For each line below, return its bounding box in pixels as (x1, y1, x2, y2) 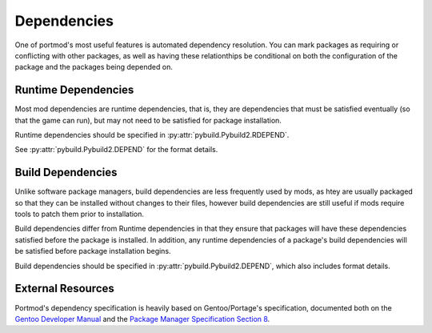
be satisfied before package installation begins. (14, 247, 171, 256)
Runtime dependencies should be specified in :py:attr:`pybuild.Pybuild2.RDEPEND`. (14, 130, 290, 140)
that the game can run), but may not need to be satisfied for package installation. (14, 115, 282, 125)
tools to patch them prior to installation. (14, 209, 144, 219)
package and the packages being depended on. (14, 62, 174, 72)
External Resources (14, 282, 115, 295)
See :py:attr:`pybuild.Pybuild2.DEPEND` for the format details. (14, 145, 218, 154)
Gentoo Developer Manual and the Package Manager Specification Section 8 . (14, 314, 270, 323)
